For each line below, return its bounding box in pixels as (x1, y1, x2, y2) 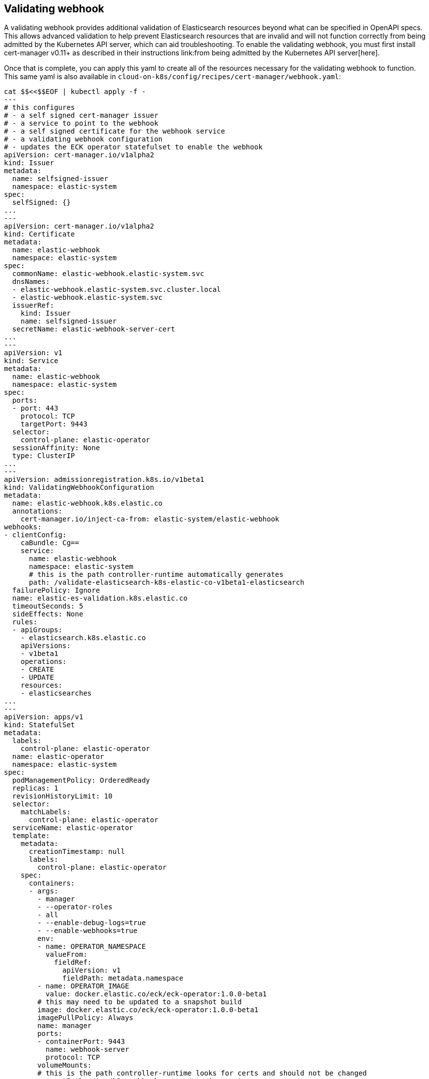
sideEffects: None (12, 610, 84, 618)
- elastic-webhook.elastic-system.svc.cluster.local (12, 285, 221, 294)
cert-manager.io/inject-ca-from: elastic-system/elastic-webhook (20, 515, 280, 523)
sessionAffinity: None (12, 444, 100, 452)
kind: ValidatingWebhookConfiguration (4, 483, 154, 492)
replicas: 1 (12, 784, 58, 793)
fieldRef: (54, 958, 92, 967)
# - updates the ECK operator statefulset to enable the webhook (4, 143, 263, 151)
